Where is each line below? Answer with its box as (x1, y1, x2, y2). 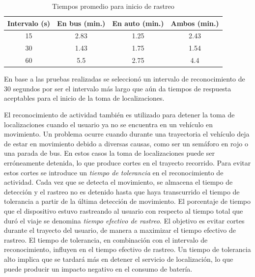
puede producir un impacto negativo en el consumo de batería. (4, 263, 193, 274)
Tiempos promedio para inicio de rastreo (52, 1, 174, 11)
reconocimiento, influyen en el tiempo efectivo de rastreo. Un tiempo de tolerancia (4, 244, 251, 254)
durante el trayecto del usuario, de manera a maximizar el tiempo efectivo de (4, 225, 236, 235)
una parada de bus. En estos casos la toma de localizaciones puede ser (4, 148, 215, 158)
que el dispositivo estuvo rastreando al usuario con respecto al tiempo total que (4, 205, 243, 216)
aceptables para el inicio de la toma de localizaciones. (4, 93, 165, 103)
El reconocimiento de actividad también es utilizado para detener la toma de (4, 110, 235, 119)
